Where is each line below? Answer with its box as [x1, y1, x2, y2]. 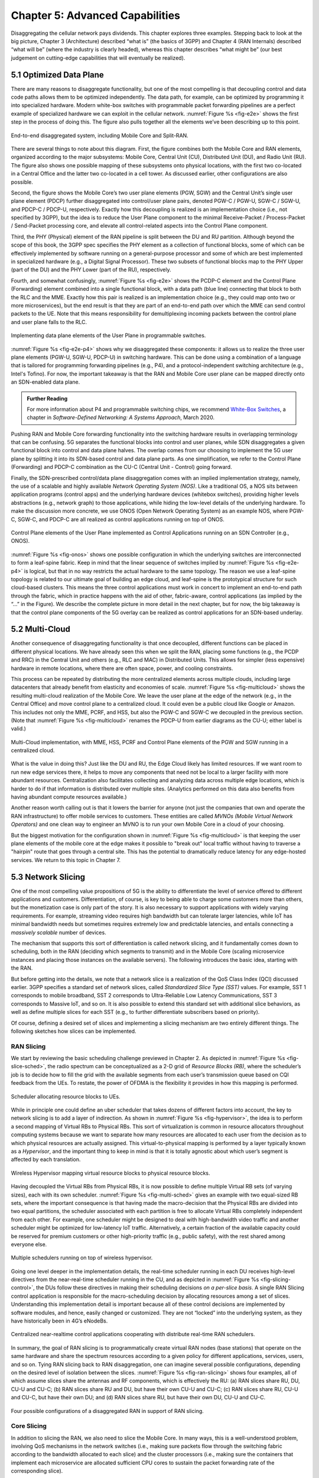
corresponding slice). [11, 1467, 63, 1474]
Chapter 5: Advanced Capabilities [11, 9, 180, 22]
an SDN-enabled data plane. [11, 378, 80, 385]
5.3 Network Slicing [11, 872, 86, 882]
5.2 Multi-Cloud [11, 624, 71, 634]
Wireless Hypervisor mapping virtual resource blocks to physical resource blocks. [11, 1169, 210, 1176]
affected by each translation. [11, 1156, 81, 1163]
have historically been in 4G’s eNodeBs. [11, 1317, 108, 1324]
